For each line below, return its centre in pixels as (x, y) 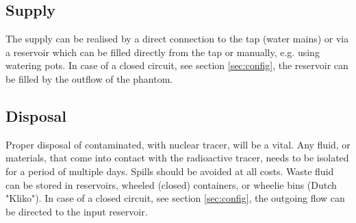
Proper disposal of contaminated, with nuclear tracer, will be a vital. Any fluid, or (178, 144)
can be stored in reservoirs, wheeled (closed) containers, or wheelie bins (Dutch (171, 184)
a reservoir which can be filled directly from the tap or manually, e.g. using (163, 52)
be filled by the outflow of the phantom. (89, 78)
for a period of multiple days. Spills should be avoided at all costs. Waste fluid (170, 171)
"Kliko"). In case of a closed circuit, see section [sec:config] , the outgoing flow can (175, 198)
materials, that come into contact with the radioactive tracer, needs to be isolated (177, 158)
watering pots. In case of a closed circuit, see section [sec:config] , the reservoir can (177, 65)
